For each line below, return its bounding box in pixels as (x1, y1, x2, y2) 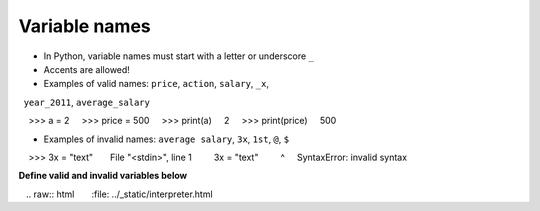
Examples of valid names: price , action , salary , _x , (43, 78, 270, 90)
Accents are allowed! (43, 63, 130, 75)
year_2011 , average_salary (23, 96, 150, 108)
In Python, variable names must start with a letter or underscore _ (43, 50, 315, 62)
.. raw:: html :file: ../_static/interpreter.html (25, 188, 214, 200)
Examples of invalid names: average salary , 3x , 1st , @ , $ (43, 133, 290, 145)
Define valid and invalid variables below (18, 170, 188, 182)
